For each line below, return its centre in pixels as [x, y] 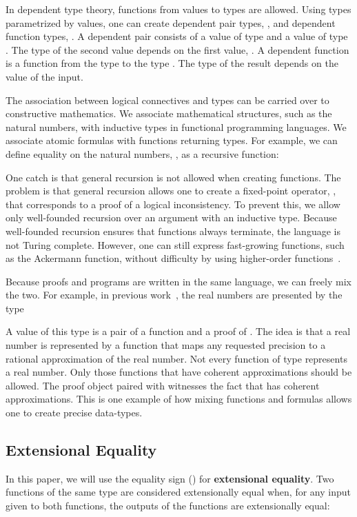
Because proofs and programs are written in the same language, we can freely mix [178, 281]
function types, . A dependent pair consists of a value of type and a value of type [177, 36]
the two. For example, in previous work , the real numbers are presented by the [174, 295]
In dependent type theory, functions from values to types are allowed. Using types [178, 9]
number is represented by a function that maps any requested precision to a [166, 345]
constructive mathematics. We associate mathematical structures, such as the [169, 113]
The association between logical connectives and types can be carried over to [167, 100]
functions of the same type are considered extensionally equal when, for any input [178, 492]
